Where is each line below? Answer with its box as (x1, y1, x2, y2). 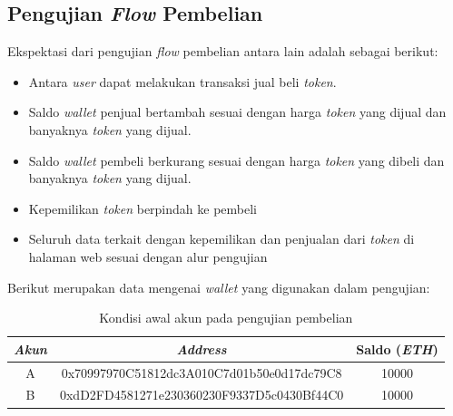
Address (176, 339, 227, 358)
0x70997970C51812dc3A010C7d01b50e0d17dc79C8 (61, 363, 342, 382)
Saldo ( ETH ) (356, 339, 438, 358)
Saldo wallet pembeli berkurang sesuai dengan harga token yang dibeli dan (28, 150, 445, 169)
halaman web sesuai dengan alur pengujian (28, 247, 268, 266)
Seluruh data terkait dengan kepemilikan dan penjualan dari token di (28, 229, 415, 248)
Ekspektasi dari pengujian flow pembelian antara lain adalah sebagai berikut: (7, 42, 438, 61)
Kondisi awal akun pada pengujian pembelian (99, 308, 353, 327)
